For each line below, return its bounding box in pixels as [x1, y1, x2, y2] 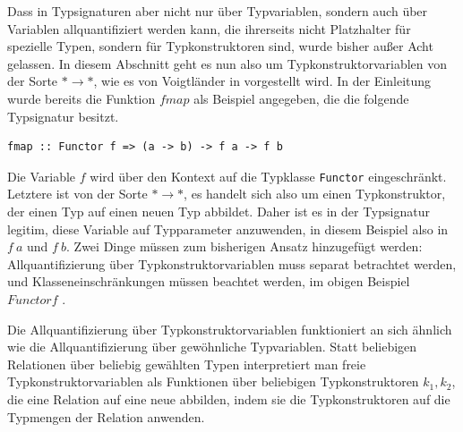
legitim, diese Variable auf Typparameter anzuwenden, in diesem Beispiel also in [7, 219, 449, 238]
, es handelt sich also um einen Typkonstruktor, [184, 184, 446, 203]
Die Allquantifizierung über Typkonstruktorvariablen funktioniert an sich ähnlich [7, 319, 452, 338]
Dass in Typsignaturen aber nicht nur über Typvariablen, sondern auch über [7, 2, 428, 20]
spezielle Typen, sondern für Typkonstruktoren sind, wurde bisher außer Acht [7, 37, 433, 55]
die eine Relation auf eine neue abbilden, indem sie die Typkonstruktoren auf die [7, 389, 450, 408]
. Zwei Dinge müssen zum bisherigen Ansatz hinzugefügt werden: [66, 237, 423, 256]
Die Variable [7, 166, 76, 185]
